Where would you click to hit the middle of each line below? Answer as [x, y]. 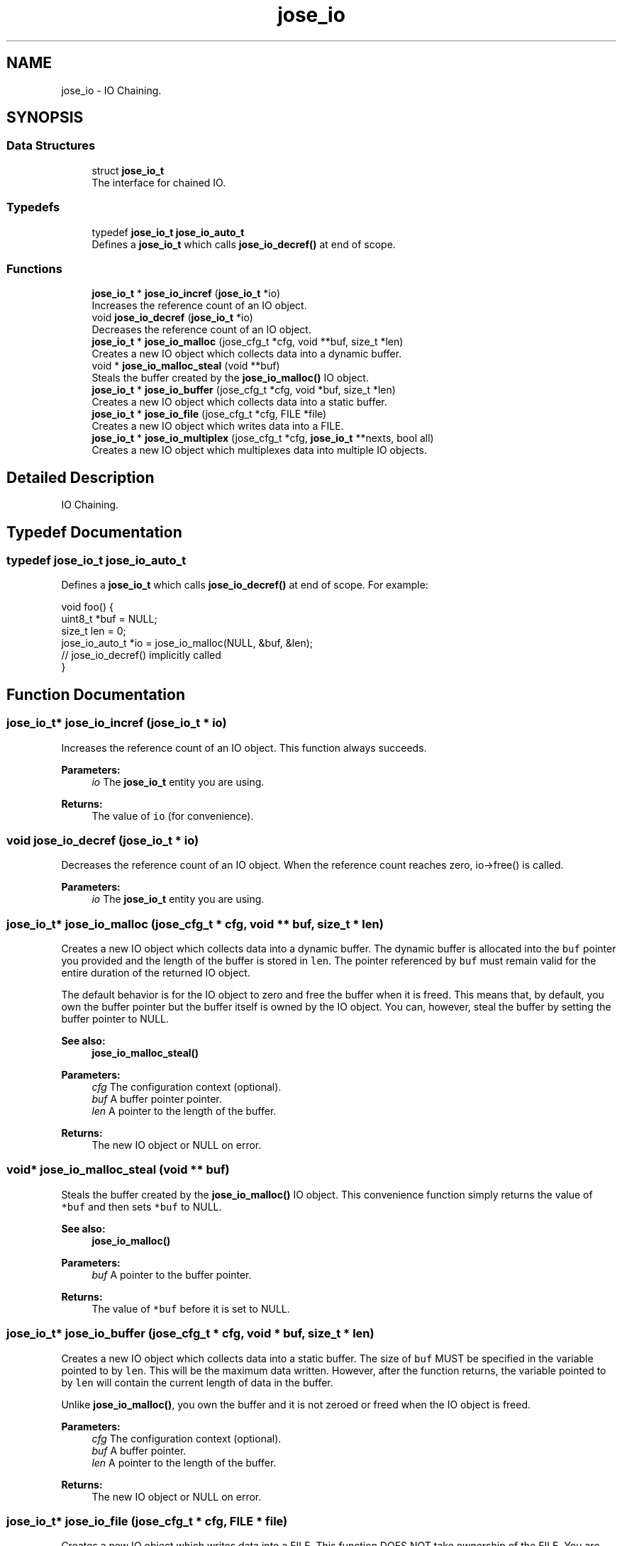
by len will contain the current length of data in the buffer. [197, 1382]
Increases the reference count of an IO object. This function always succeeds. [244, 747]
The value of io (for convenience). [173, 816]
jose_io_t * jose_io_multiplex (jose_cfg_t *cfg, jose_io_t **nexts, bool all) [263, 438]
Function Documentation [96, 694]
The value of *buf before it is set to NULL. [191, 1308]
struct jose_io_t [128, 170]
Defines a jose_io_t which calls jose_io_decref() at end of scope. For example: [245, 585]
